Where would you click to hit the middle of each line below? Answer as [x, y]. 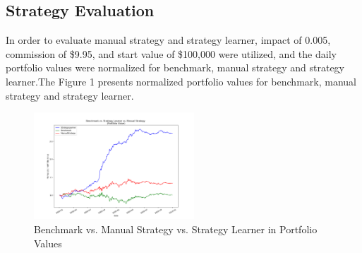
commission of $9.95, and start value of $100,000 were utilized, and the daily [171, 53]
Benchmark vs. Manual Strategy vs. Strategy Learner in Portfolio [176, 229]
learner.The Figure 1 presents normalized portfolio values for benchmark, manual [181, 81]
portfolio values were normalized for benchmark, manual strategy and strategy [175, 67]
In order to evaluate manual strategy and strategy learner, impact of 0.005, [168, 40]
